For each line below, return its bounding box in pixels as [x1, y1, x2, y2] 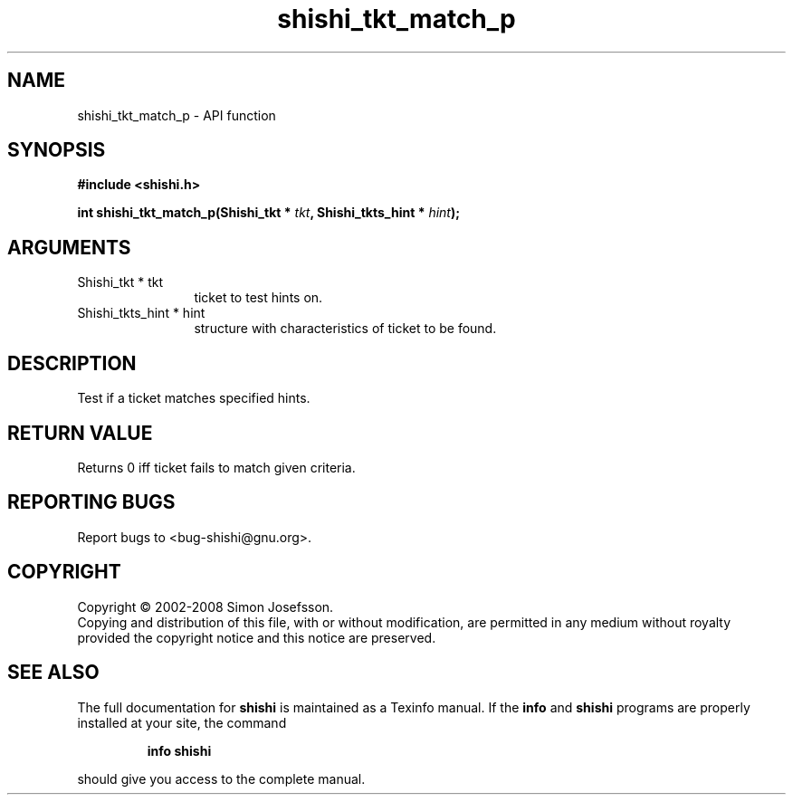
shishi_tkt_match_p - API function [77, 107, 276, 123]
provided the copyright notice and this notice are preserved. [77, 629, 436, 645]
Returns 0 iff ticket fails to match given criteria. [77, 459, 356, 475]
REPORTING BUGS [7, 491, 176, 514]
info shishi [147, 742, 212, 759]
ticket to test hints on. [194, 290, 323, 306]
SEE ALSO [7, 661, 100, 684]
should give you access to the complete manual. [77, 770, 366, 787]
